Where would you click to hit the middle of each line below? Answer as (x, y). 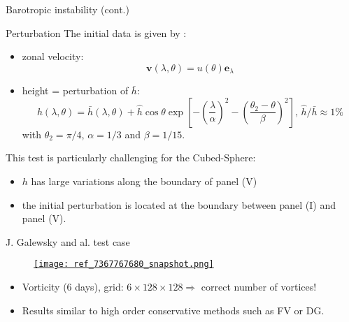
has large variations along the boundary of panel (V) (144, 181)
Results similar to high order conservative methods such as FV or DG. (173, 310)
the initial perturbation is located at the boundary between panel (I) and (179, 204)
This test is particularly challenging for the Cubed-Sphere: (131, 158)
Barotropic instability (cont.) (67, 9)
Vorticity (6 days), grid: (73, 287)
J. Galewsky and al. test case (68, 241)
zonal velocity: (53, 56)
